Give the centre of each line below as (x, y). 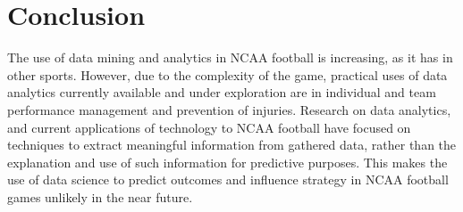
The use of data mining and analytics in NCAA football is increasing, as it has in (230, 57)
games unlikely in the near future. (100, 196)
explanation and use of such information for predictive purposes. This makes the (227, 162)
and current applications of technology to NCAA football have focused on (209, 127)
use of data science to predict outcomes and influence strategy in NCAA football (228, 179)
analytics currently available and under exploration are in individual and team (222, 92)
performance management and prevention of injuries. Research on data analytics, (229, 109)
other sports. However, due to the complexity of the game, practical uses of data (227, 74)
